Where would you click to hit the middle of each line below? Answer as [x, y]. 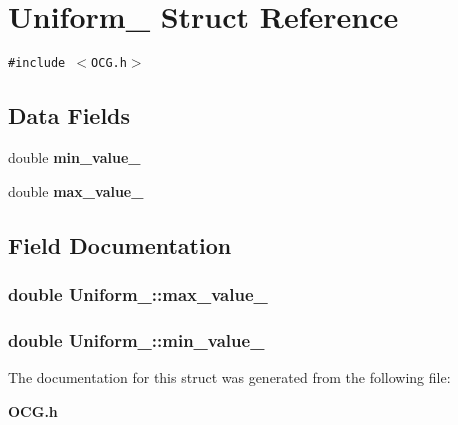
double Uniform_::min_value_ [136, 339]
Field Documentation [120, 244]
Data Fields [69, 115]
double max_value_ [76, 190]
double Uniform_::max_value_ [138, 293]
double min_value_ [74, 156]
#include [37, 63]
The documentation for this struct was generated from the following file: [229, 377]
